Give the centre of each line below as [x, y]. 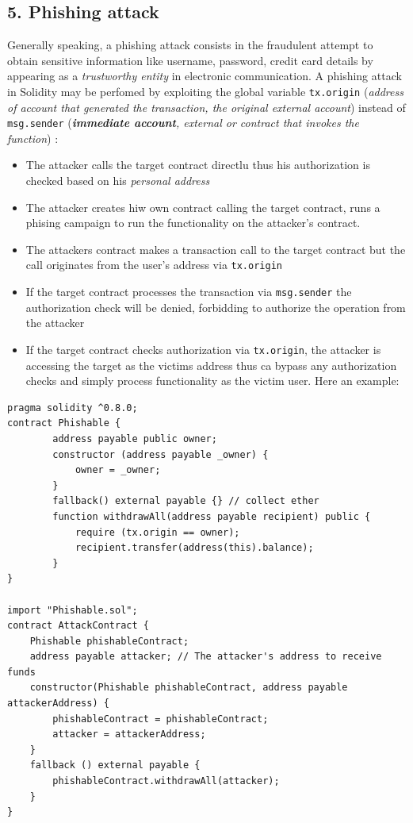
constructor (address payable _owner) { [161, 454]
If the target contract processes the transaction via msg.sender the [189, 292]
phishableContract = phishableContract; [161, 719]
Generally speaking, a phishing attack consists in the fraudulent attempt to [190, 45]
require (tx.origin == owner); [157, 532]
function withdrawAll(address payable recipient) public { [212, 516]
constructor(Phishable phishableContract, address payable [189, 688]
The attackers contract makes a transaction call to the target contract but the [216, 249]
